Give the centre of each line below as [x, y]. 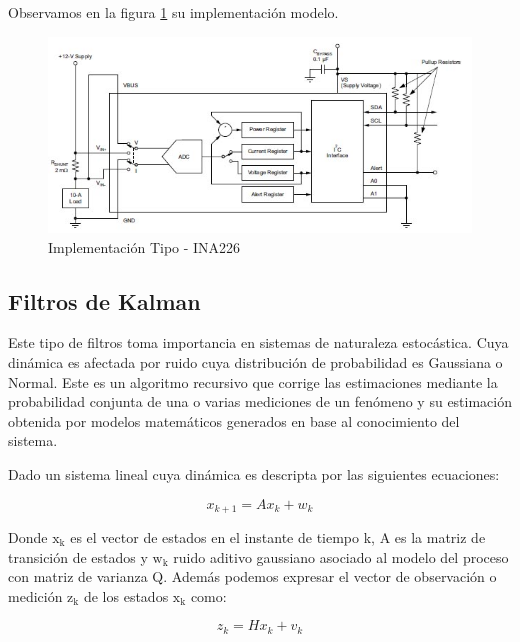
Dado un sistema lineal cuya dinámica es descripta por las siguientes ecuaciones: [254, 473]
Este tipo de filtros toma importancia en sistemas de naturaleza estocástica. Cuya [258, 342]
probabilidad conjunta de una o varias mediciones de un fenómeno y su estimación [260, 401]
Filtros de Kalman [104, 300]
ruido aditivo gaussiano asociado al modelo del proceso [341, 556]
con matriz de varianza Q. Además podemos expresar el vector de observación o [252, 576]
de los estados [126, 595]
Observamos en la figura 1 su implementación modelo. [173, 12]
